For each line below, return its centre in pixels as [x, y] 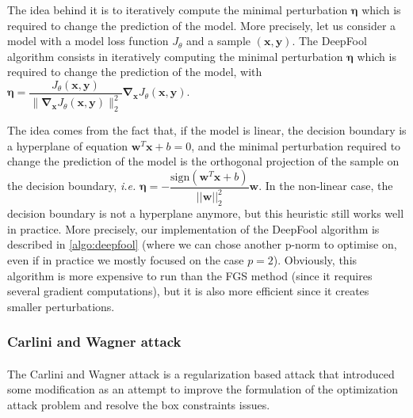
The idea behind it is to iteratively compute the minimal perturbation [178, 9]
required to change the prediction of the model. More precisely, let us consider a [202, 25]
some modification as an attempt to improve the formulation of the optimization [203, 389]
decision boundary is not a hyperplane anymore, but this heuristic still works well [206, 213]
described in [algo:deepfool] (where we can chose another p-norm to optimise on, [202, 244]
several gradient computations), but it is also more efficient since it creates [188, 291]
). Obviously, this [315, 259]
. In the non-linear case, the [326, 186]
